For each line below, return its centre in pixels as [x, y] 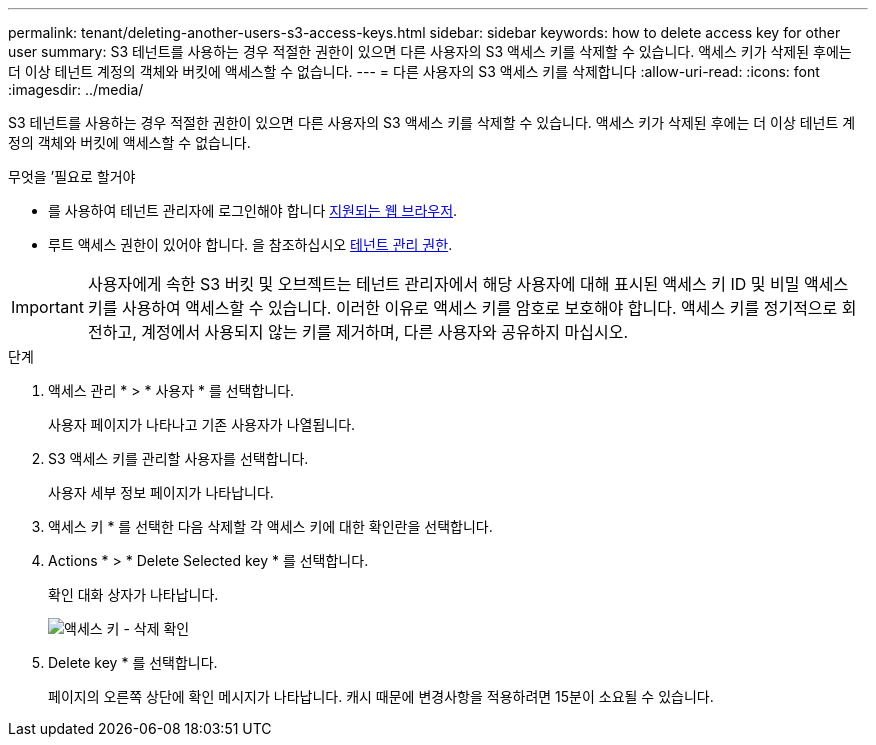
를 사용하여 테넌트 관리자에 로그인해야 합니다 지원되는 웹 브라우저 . [253, 210]
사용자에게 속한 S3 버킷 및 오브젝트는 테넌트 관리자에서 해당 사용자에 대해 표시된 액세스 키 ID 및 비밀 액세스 [468, 284]
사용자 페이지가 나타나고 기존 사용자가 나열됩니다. [202, 424]
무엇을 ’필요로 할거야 [72, 176]
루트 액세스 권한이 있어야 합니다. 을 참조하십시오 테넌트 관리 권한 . [250, 244]
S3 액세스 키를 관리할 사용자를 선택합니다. [178, 458]
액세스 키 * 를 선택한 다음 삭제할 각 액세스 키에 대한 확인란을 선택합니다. [270, 526]
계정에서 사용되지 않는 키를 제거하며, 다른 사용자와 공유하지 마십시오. [385, 332]
